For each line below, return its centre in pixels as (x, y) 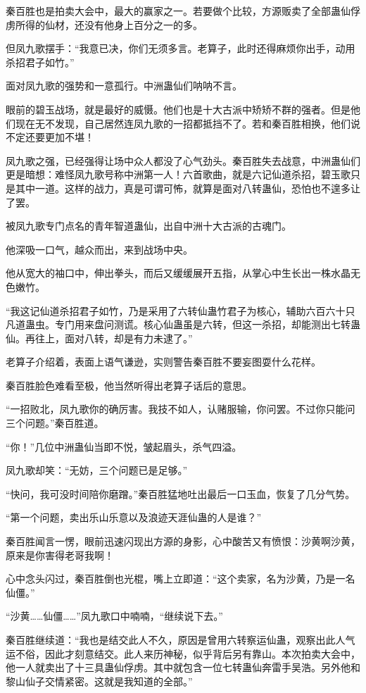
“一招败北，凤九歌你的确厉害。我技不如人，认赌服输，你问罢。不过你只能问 (181, 409)
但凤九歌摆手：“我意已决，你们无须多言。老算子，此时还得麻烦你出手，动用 (181, 48)
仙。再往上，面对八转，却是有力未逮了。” (99, 338)
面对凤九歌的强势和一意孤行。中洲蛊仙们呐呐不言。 (124, 86)
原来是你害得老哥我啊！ (60, 555)
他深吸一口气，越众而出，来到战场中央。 (99, 249)
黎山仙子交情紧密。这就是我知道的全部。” (99, 681)
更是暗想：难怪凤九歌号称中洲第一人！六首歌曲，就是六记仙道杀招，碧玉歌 (178, 174)
